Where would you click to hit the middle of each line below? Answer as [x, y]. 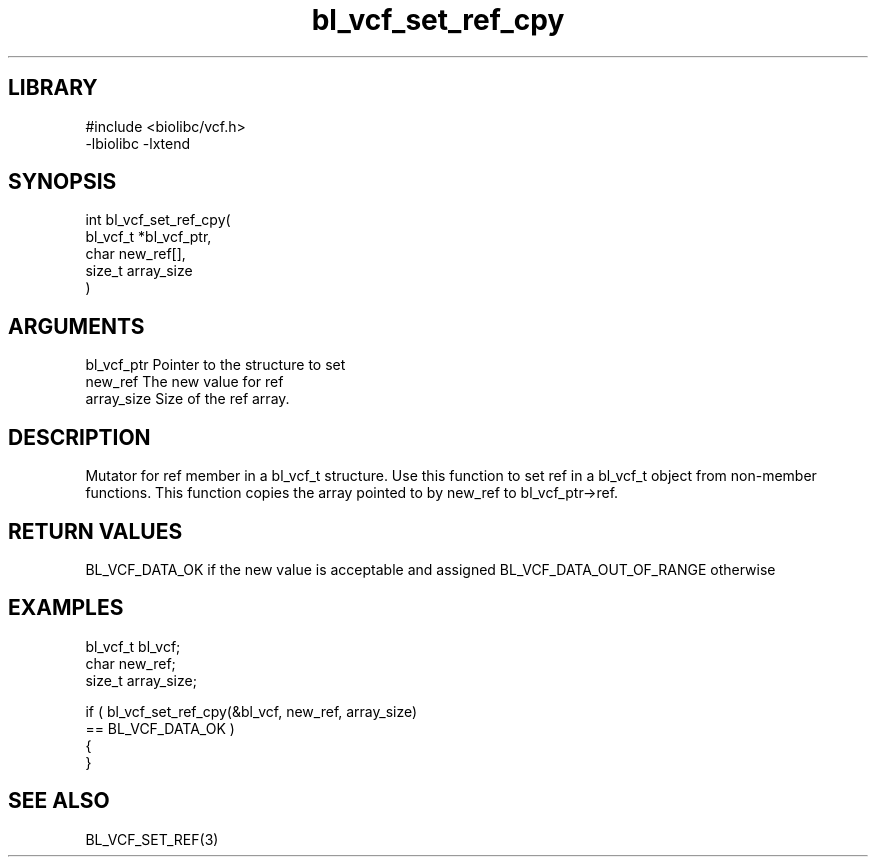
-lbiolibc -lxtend [138, 143]
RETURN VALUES [95, 531]
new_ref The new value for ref [184, 382]
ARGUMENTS [76, 326]
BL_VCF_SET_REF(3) [152, 839]
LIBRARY [53, 88]
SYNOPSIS [62, 182]
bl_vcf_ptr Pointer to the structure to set [215, 365]
